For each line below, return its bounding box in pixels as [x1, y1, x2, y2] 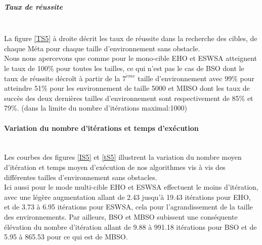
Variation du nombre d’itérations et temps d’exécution [4, 122, 199, 133]
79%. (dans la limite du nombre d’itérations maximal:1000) [4, 102, 187, 113]
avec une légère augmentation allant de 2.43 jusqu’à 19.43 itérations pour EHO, [4, 191, 251, 202]
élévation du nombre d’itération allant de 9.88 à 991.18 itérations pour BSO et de [4, 221, 257, 232]
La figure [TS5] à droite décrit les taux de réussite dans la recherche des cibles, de [4, 33, 257, 44]
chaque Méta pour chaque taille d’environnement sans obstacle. [4, 43, 200, 53]
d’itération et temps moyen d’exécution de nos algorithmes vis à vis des [4, 161, 226, 172]
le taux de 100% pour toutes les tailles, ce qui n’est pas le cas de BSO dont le [4, 62, 244, 73]
